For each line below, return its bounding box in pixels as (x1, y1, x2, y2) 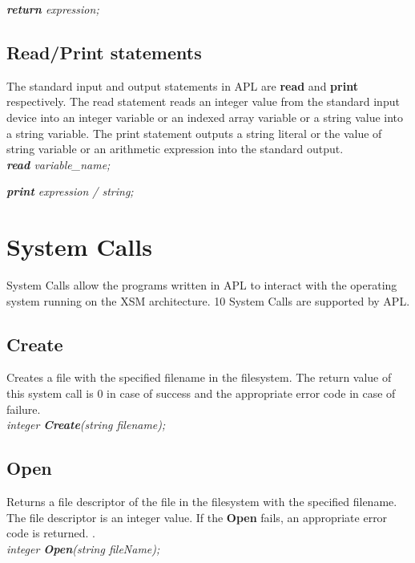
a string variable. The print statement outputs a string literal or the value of (6, 124, 382, 141)
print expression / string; (6, 183, 134, 200)
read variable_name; (6, 156, 111, 172)
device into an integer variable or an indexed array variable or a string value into (6, 108, 404, 125)
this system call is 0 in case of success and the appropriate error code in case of (6, 385, 396, 402)
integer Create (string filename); (6, 416, 166, 433)
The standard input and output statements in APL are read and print (6, 77, 358, 94)
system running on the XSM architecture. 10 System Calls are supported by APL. (6, 292, 410, 309)
